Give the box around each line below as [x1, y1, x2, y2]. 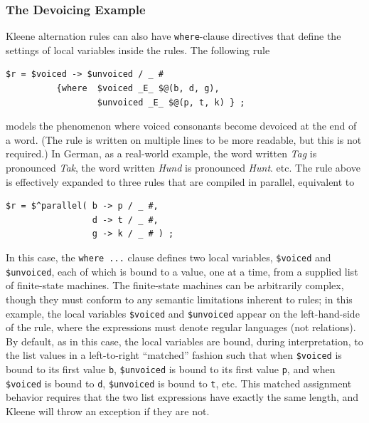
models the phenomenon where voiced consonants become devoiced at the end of [6, 118, 357, 133]
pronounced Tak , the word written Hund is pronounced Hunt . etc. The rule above [6, 160, 360, 175]
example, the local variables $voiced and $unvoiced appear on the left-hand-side [6, 305, 360, 320]
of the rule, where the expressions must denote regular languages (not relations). [6, 320, 356, 335]
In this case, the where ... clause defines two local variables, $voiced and [6, 250, 331, 264]
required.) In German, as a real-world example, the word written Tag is [6, 146, 317, 161]
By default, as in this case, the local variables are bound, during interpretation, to [6, 333, 363, 348]
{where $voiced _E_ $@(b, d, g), [56, 83, 220, 94]
